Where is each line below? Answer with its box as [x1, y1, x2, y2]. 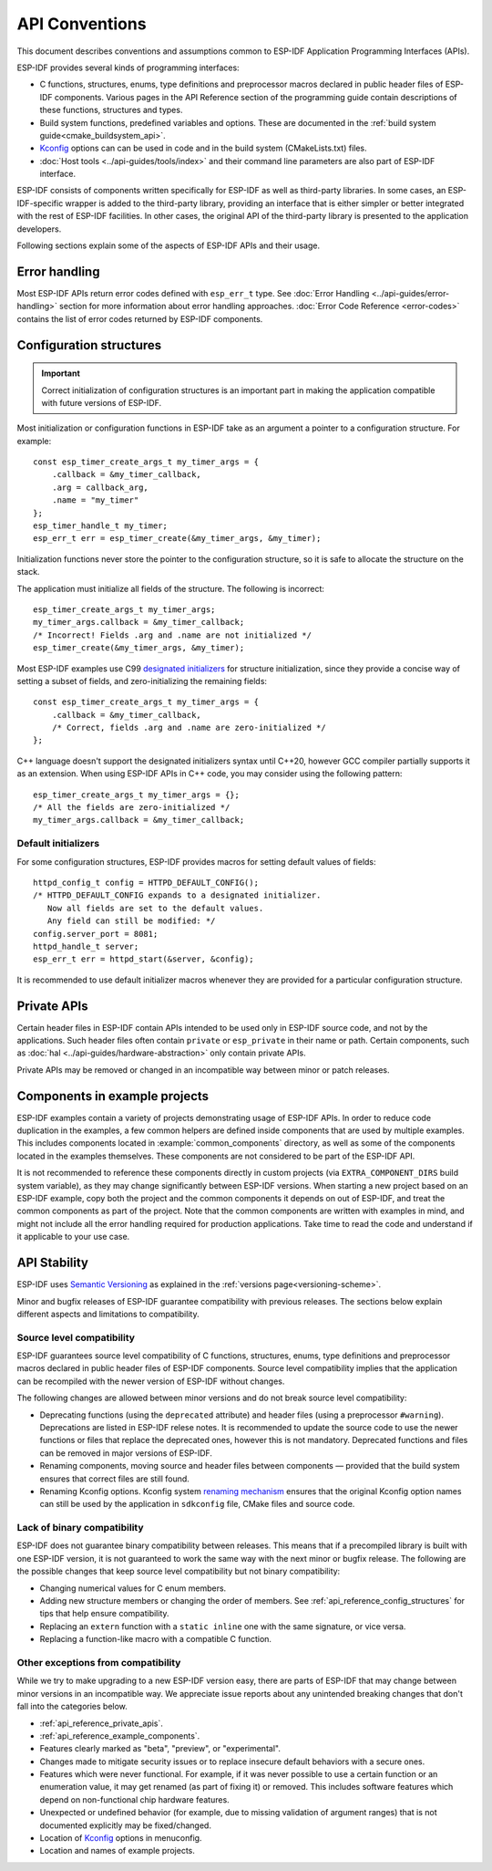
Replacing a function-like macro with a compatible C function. [39, 1634, 272, 1645]
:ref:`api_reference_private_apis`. [39, 1718, 164, 1729]
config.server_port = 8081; [33, 929, 159, 939]
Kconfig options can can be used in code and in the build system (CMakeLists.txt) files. [39, 142, 368, 154]
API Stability [16, 1255, 88, 1271]
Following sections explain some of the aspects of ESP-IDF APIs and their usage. [16, 240, 321, 251]
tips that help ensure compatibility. [39, 1608, 169, 1619]
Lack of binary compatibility [16, 1522, 145, 1534]
